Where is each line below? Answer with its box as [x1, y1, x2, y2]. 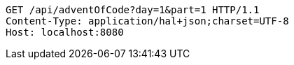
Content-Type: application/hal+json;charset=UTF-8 [6, 15, 289, 27]
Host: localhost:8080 [6, 27, 124, 38]
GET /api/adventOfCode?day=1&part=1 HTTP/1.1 [6, 4, 260, 15]
